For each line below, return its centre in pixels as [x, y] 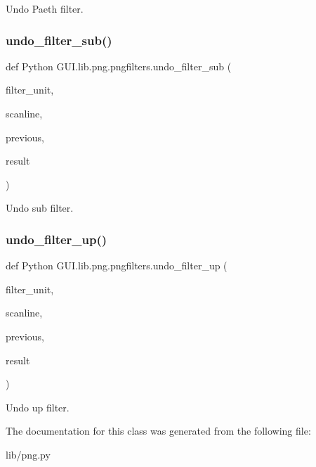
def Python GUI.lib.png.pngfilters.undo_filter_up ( [117, 266]
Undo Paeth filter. [45, 8]
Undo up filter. [38, 407]
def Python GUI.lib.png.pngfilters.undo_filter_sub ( [119, 66]
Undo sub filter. [40, 208]
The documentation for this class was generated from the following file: [158, 431]
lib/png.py [28, 454]
